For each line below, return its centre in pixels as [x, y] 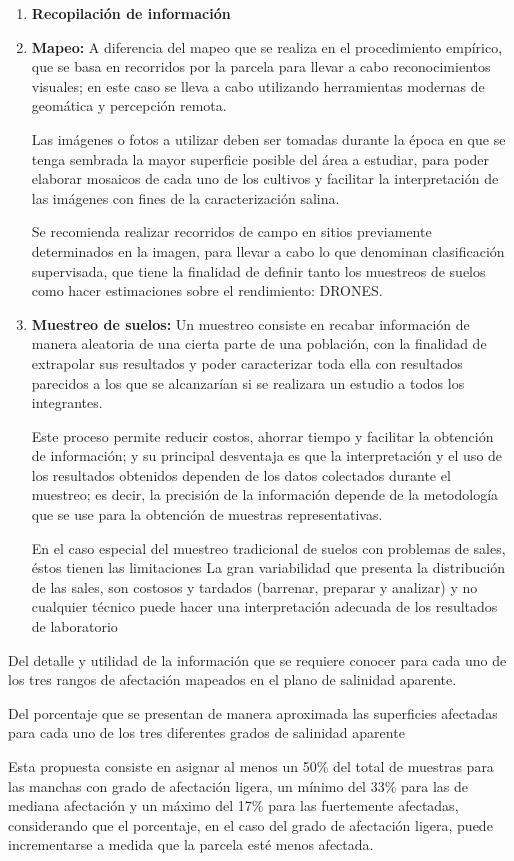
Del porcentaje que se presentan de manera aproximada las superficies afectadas [253, 712]
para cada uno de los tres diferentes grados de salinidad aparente [206, 732]
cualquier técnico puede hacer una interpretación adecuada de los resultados [264, 606]
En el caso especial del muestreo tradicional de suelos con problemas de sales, [268, 547]
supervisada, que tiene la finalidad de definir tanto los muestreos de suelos [258, 270]
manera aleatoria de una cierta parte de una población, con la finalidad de [259, 343]
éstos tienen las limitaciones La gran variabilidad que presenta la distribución [268, 567]
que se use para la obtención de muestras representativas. [207, 514]
